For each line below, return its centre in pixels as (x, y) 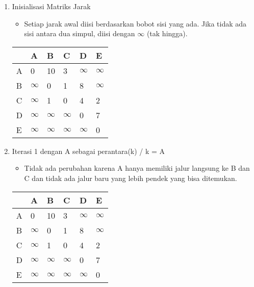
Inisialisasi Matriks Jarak (51, 6)
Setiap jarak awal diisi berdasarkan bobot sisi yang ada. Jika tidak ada (135, 23)
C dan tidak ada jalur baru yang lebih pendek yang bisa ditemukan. (131, 178)
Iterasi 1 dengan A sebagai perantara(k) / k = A (88, 151)
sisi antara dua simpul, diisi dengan (80, 33)
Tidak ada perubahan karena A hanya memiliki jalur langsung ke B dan (137, 168)
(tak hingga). (167, 33)
